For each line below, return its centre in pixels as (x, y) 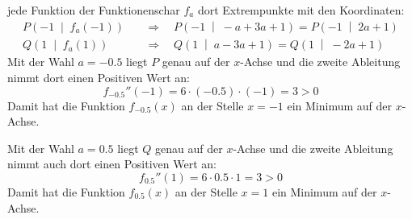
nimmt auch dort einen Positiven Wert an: (112, 164)
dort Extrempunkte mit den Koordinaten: (301, 10)
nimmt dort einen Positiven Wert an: (99, 77)
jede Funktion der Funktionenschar (94, 10)
